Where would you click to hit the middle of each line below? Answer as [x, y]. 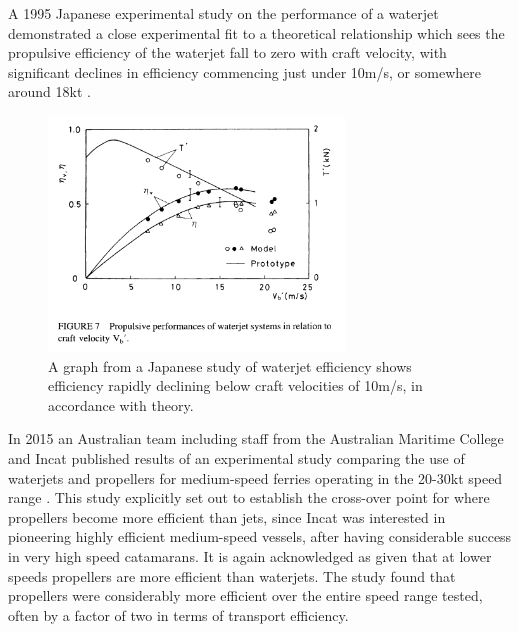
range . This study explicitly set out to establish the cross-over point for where [249, 497]
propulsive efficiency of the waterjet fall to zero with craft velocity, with [227, 52]
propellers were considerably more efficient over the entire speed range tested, [245, 595]
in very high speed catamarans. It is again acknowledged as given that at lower [250, 555]
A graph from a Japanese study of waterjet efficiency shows [230, 365]
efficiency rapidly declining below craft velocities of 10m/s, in [235, 385]
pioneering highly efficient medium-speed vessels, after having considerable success [260, 536]
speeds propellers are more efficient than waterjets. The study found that [232, 575]
